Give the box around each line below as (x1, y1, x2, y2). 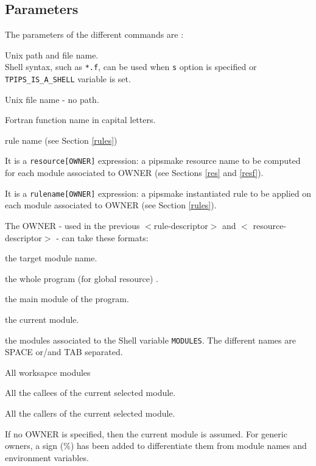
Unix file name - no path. (5, 93, 99, 105)
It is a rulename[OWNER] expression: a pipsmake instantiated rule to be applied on (5, 186, 311, 199)
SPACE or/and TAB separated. (5, 345, 123, 358)
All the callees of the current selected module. (5, 386, 176, 399)
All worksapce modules (5, 365, 91, 378)
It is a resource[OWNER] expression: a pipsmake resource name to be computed (5, 154, 301, 167)
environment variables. (5, 451, 89, 464)
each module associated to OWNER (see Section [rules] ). (5, 199, 217, 211)
